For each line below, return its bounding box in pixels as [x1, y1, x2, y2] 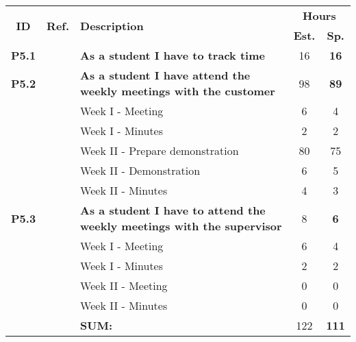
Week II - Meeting [80, 278, 168, 293]
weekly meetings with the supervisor [80, 218, 282, 234]
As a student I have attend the [80, 67, 251, 83]
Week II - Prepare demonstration [80, 143, 239, 158]
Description [80, 17, 144, 34]
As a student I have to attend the [80, 202, 266, 218]
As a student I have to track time [80, 47, 265, 63]
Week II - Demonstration [80, 162, 201, 178]
